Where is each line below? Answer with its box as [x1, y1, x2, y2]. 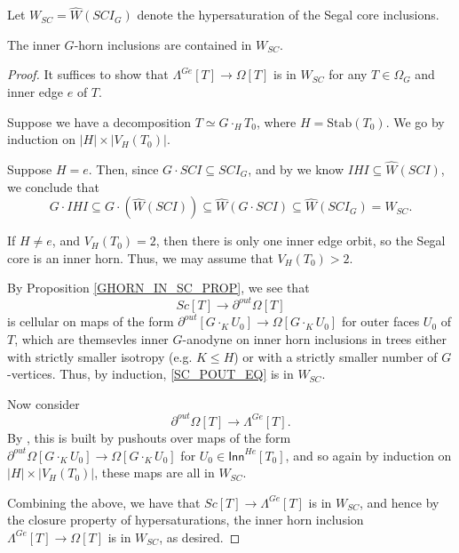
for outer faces [341, 312, 420, 331]
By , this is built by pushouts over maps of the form [7, 428, 291, 446]
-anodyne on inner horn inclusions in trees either [182, 330, 447, 349]
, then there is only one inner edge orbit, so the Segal [155, 231, 446, 250]
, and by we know [248, 160, 344, 178]
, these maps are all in [94, 463, 215, 482]
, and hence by [360, 493, 439, 511]
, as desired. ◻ [159, 527, 241, 546]
